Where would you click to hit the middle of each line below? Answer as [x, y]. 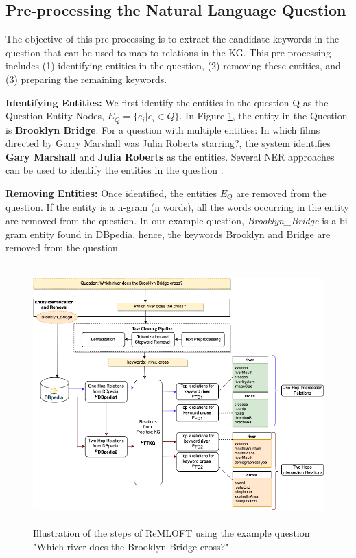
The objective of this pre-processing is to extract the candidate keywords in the [173, 39]
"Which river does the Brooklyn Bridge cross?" [131, 546]
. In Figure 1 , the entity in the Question [263, 116]
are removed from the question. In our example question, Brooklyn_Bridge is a [171, 221]
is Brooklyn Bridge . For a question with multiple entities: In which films [163, 129]
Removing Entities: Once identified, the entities [111, 193]
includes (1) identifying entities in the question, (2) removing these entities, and [173, 66]
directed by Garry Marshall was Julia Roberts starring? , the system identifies [168, 143]
